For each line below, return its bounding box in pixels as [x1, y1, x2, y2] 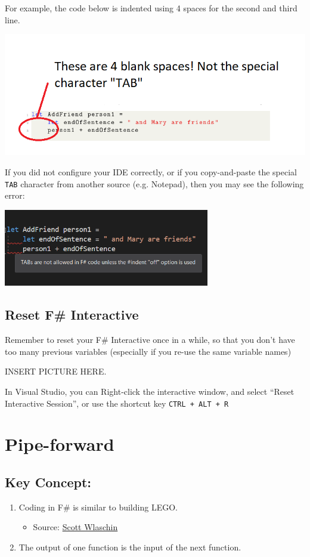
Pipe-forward [5, 432, 114, 456]
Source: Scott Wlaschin [33, 521, 118, 533]
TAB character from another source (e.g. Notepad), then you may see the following [5, 177, 304, 190]
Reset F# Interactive [5, 305, 139, 324]
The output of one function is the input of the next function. [18, 540, 241, 553]
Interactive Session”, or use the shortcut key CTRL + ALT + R [5, 397, 229, 409]
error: [5, 189, 25, 202]
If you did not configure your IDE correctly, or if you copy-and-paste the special [5, 165, 297, 178]
